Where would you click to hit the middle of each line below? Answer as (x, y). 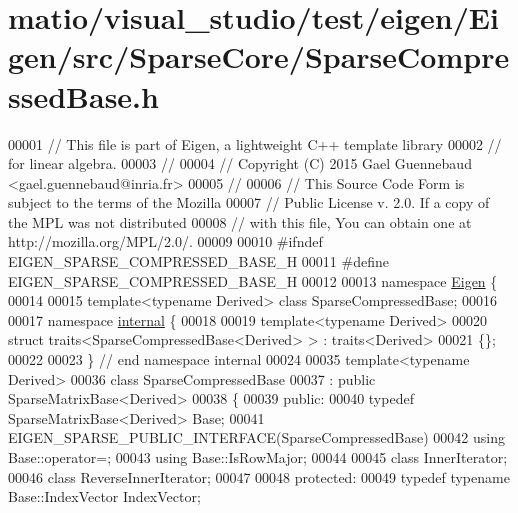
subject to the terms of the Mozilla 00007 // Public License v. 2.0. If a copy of (249, 202)
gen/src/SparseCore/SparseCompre (259, 56)
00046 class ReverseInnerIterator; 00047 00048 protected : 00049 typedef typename (259, 476)
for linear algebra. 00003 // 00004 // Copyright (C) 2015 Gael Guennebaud (240, 163)
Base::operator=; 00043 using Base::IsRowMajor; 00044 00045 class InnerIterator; (258, 457)
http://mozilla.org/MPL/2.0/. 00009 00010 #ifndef (165, 241)
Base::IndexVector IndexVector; (104, 496)
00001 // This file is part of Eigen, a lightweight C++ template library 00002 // (255, 143)
